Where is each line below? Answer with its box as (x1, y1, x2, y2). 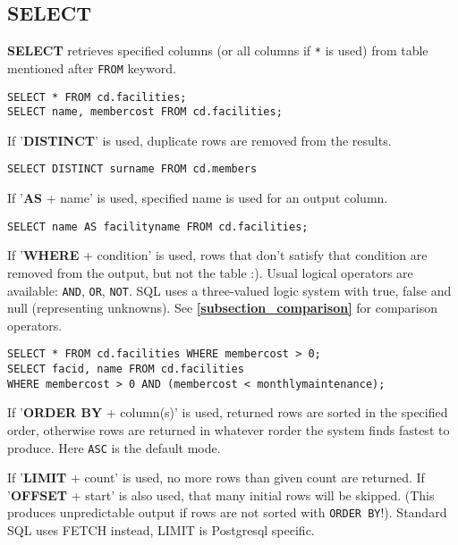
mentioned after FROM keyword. (7, 58, 176, 77)
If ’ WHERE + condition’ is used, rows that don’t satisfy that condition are (7, 246, 428, 264)
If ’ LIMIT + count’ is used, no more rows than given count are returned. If (7, 468, 425, 487)
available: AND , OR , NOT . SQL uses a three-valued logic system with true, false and (7, 281, 452, 299)
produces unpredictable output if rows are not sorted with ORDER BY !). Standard (7, 503, 447, 522)
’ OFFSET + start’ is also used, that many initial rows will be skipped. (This (7, 485, 435, 504)
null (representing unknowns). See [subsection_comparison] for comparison (7, 298, 438, 317)
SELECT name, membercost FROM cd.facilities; (7, 105, 283, 119)
